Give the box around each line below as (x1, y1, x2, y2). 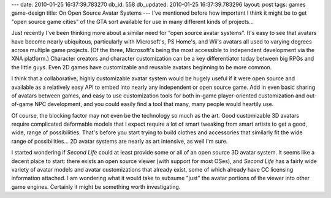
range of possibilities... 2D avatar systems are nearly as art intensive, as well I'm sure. (11, 137, 228, 145)
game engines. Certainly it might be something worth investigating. (11, 183, 181, 190)
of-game (11, 101, 34, 108)
